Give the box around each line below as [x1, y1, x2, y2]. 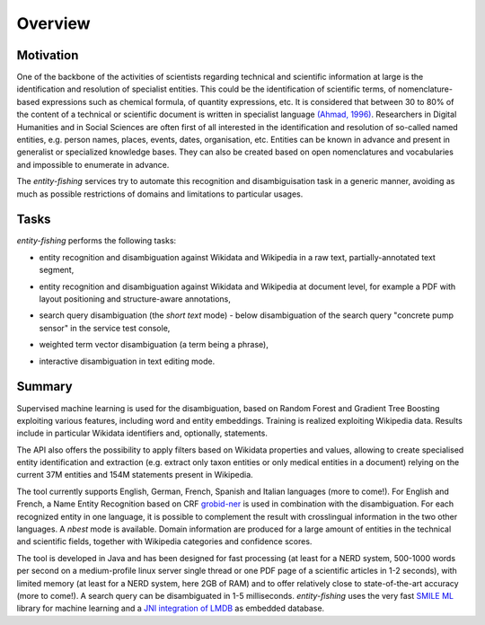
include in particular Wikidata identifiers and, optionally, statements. [16, 427, 269, 439]
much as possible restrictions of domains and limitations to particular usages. [16, 189, 304, 199]
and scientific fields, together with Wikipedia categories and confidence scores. [16, 536, 313, 547]
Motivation [16, 48, 79, 63]
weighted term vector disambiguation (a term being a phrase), [39, 339, 269, 350]
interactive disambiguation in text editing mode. [39, 356, 216, 366]
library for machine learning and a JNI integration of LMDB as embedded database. [16, 603, 325, 614]
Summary [16, 379, 73, 394]
